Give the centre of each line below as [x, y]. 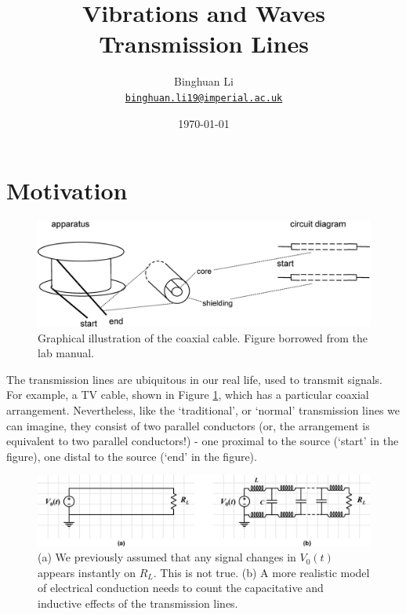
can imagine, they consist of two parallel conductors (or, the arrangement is [188, 425]
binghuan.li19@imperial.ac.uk [204, 98]
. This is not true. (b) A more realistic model [261, 572]
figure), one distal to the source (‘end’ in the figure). [132, 456]
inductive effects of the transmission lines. [138, 603]
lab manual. [66, 353]
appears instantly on [87, 572]
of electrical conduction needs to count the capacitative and [181, 588]
